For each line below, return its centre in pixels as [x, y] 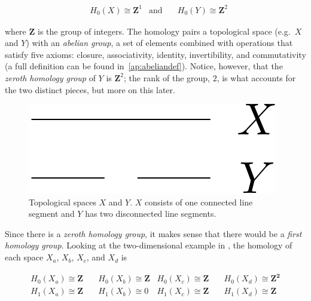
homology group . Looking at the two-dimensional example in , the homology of [149, 245]
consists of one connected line [199, 202]
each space [24, 257]
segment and [52, 214]
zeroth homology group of [50, 77]
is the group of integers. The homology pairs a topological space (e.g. [164, 31]
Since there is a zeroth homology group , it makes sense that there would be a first [153, 233]
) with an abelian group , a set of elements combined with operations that [159, 43]
